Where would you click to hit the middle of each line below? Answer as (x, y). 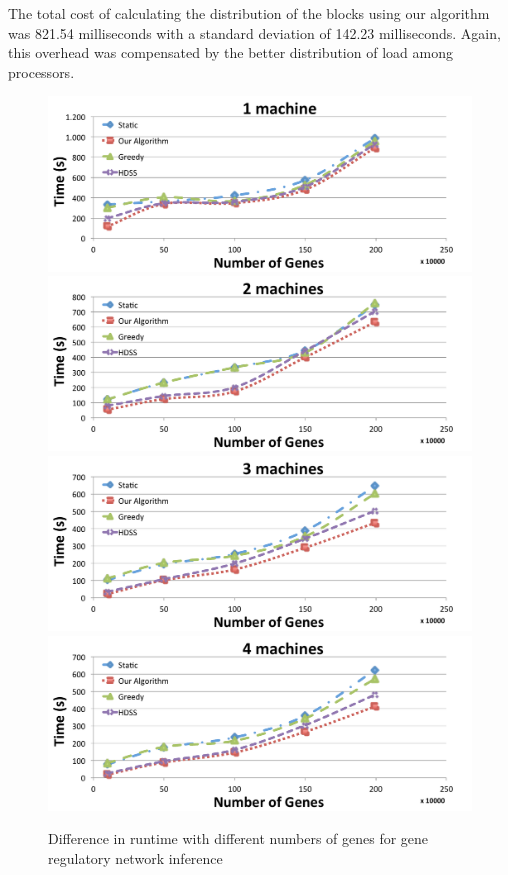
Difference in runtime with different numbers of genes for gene (238, 838)
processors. (41, 71)
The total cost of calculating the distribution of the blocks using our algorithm (249, 13)
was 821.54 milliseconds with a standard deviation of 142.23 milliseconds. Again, (254, 32)
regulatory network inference (135, 857)
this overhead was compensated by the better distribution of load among (230, 52)
